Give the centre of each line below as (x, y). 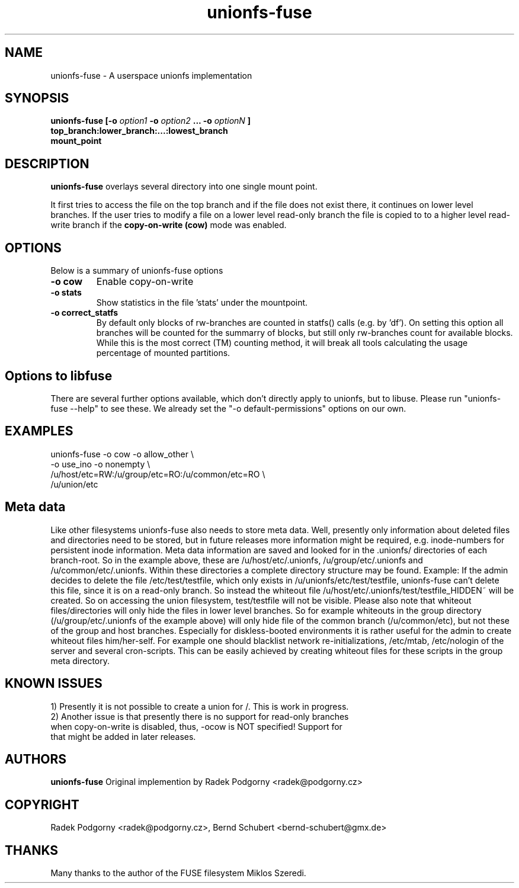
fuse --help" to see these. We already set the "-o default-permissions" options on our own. (228, 408)
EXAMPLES (39, 431)
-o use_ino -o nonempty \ (100, 464)
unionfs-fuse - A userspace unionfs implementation (151, 75)
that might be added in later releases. (123, 736)
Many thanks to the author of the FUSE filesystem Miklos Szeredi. (178, 873)
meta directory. (80, 661)
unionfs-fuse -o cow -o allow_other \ (122, 454)
